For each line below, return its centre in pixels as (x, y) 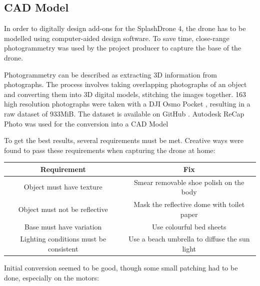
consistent (63, 248)
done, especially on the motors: (51, 277)
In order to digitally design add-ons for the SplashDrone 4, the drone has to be (125, 28)
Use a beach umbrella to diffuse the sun (189, 239)
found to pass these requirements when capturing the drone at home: (110, 150)
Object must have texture (63, 187)
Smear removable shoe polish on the (189, 182)
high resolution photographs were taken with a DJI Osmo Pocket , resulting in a (127, 104)
